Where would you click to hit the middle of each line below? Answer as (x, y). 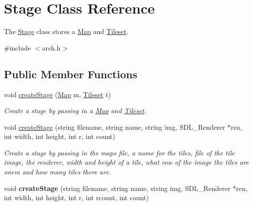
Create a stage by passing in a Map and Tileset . (75, 111)
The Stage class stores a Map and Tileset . (66, 31)
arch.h (51, 47)
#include (18, 47)
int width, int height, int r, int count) (60, 136)
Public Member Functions (71, 74)
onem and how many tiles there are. (57, 172)
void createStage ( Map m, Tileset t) (57, 94)
